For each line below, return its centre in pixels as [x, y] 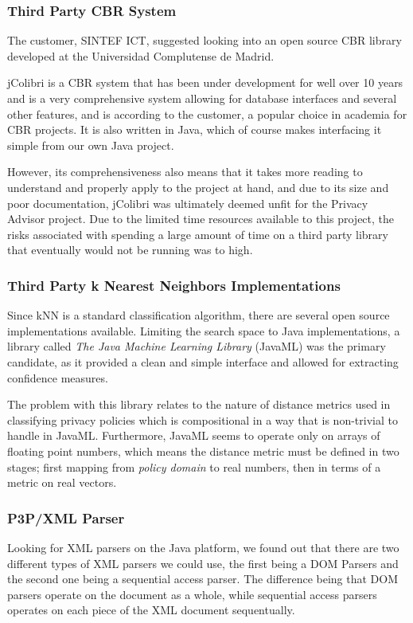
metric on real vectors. [62, 482]
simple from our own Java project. [91, 145]
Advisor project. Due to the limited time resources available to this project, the [201, 219]
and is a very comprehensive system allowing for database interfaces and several [202, 98]
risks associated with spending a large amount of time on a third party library [198, 234]
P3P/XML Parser [66, 517]
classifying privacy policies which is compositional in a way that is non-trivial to [203, 419]
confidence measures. [58, 377]
